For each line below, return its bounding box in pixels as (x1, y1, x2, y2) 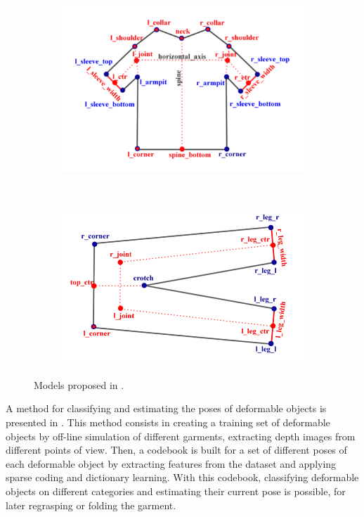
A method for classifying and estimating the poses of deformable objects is (6, 401, 327, 416)
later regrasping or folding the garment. (6, 497, 176, 512)
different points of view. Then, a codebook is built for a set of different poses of (6, 442, 347, 457)
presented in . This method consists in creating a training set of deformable (6, 414, 330, 429)
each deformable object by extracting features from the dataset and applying (6, 456, 337, 471)
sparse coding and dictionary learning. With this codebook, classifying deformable (6, 470, 359, 485)
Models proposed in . (34, 377, 124, 392)
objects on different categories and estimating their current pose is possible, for (6, 483, 346, 498)
